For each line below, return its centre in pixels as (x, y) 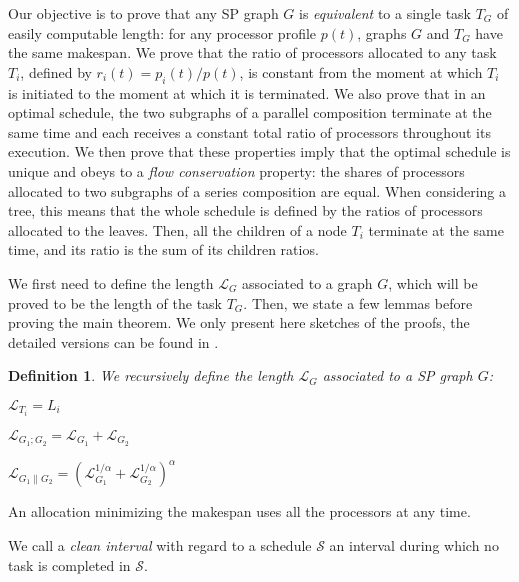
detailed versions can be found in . (113, 341)
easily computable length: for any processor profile (162, 32)
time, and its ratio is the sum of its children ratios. (163, 249)
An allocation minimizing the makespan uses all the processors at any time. (239, 511)
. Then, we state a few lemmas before (358, 302)
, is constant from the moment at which (361, 71)
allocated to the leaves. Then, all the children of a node (177, 229)
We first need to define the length (111, 282)
